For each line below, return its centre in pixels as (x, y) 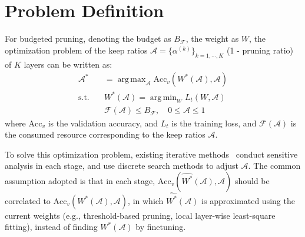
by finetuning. (161, 227)
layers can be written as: (68, 64)
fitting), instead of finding (51, 227)
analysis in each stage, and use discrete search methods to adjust (122, 166)
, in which (146, 200)
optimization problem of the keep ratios (76, 50)
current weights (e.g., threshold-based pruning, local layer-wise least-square (140, 215)
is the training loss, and (214, 123)
